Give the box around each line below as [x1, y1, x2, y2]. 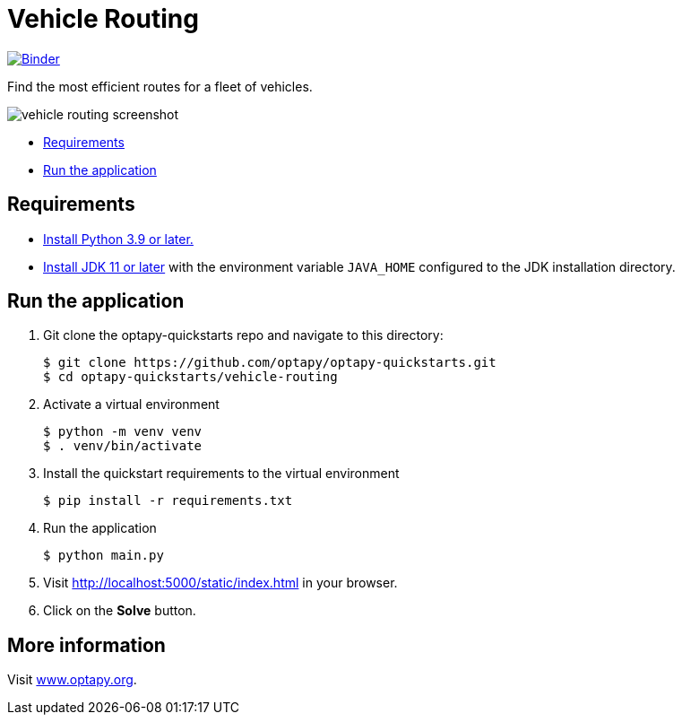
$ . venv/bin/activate [43, 439, 203, 454]
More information [7, 633, 166, 657]
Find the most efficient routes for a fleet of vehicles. [7, 78, 313, 94]
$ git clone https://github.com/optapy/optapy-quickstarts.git [43, 355, 496, 370]
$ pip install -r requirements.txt [43, 493, 293, 509]
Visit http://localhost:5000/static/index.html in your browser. [43, 575, 398, 591]
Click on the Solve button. [43, 603, 196, 619]
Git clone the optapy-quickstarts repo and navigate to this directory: [43, 327, 444, 344]
